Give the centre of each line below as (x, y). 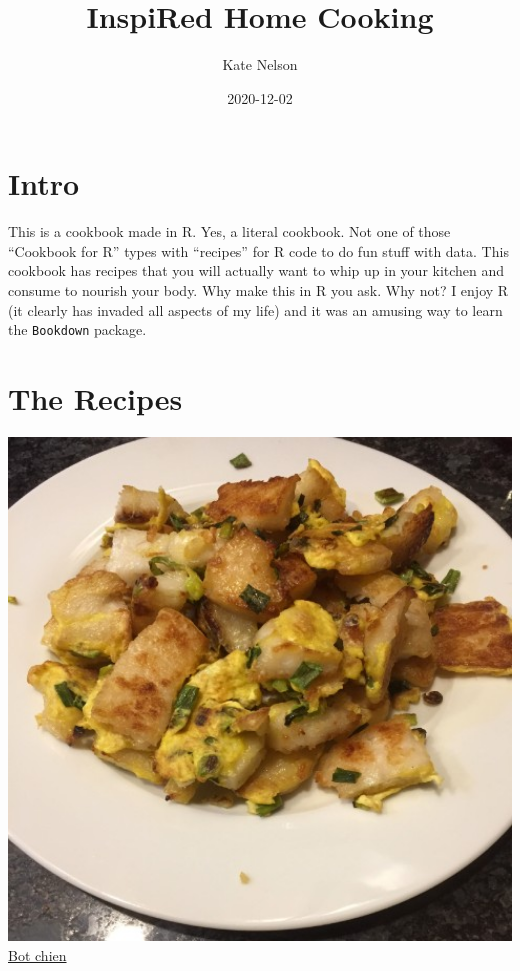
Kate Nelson (260, 64)
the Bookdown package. (77, 329)
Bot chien (37, 954)
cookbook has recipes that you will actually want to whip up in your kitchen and (256, 270)
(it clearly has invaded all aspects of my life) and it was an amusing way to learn (255, 309)
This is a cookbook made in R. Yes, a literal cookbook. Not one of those (229, 231)
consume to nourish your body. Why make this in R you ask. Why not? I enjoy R (258, 290)
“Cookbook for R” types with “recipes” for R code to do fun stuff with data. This (258, 250)
